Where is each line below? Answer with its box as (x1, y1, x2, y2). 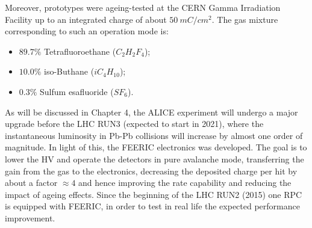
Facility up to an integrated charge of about (5, 13, 167, 25)
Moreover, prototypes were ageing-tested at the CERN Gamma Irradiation (5, 1, 281, 13)
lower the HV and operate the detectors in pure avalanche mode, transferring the (5, 152, 304, 165)
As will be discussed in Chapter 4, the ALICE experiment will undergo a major (5, 105, 298, 118)
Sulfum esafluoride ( (40, 85, 114, 97)
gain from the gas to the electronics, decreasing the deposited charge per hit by (5, 164, 298, 177)
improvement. (5, 211, 55, 224)
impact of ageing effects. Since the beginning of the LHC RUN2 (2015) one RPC (5, 188, 302, 200)
